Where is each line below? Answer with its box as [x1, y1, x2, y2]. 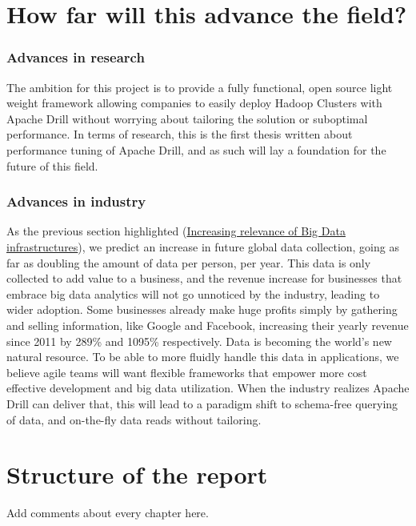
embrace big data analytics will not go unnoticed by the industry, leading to [6, 285, 380, 302]
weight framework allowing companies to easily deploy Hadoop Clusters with [6, 94, 382, 111]
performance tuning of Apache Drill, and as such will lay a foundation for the [6, 141, 386, 158]
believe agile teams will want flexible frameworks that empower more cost [6, 363, 367, 380]
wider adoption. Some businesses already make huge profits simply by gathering [6, 301, 398, 318]
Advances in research [6, 47, 145, 67]
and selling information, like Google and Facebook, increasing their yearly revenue [6, 316, 409, 333]
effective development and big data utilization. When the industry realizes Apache [6, 379, 410, 396]
